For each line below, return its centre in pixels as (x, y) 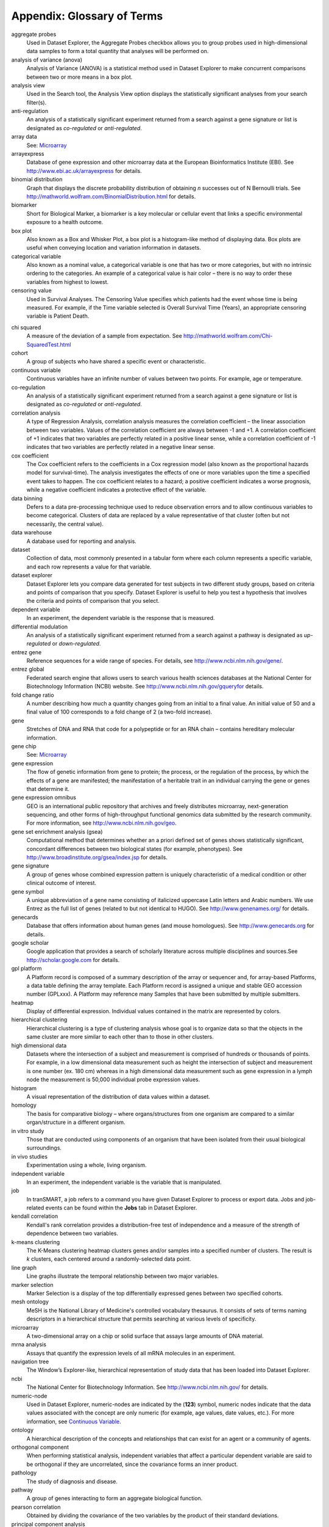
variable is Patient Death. (58, 316)
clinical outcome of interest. (62, 883)
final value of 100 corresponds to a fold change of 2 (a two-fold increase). (119, 712)
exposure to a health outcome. (65, 222)
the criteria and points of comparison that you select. (93, 601)
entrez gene (27, 652)
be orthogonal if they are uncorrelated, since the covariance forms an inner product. (132, 1464)
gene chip (24, 746)
